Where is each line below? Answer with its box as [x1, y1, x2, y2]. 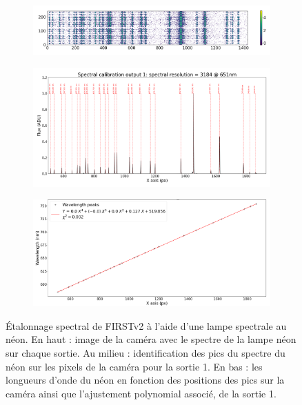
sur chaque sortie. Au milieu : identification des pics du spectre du [6, 346, 285, 360]
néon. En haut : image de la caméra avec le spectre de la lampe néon [6, 332, 296, 346]
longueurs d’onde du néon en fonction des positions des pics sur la [6, 373, 285, 387]
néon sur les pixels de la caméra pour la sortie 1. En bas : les [6, 359, 263, 373]
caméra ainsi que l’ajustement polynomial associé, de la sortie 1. [6, 386, 276, 400]
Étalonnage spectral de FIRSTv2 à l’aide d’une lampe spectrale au [6, 318, 287, 333]
